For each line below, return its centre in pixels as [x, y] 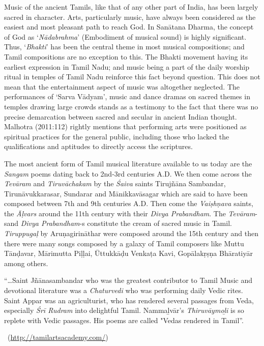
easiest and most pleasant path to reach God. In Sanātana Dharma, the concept [129, 27]
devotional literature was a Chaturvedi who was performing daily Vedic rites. [124, 290]
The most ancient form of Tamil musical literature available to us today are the [128, 163]
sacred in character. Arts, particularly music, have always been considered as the [130, 17]
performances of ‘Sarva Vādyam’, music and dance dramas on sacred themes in [127, 96]
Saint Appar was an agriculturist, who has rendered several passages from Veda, [129, 300]
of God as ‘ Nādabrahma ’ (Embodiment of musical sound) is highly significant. [125, 36]
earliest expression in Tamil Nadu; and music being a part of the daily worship [127, 66]
